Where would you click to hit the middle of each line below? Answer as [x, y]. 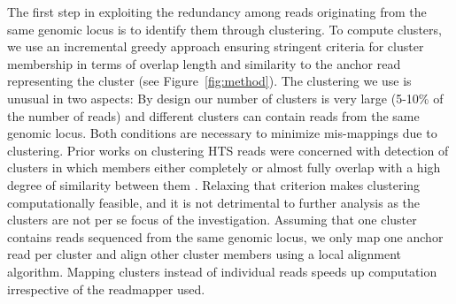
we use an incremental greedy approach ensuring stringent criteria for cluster [216, 46]
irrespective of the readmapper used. [106, 289]
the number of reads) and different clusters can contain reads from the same [213, 115]
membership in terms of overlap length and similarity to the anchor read [204, 63]
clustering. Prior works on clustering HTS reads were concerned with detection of [228, 150]
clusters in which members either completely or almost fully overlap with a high [224, 167]
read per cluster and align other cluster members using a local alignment [205, 254]
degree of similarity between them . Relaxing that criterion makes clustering [214, 184]
